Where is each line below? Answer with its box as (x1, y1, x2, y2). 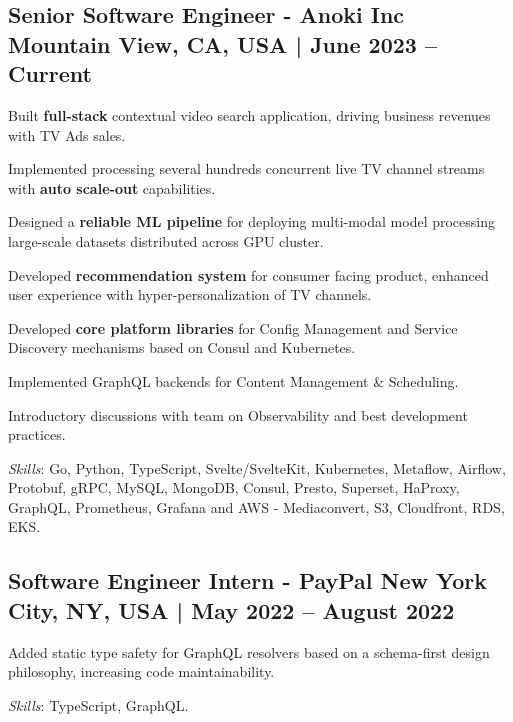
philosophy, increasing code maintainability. (8, 661, 275, 682)
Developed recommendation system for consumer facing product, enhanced (8, 264, 489, 285)
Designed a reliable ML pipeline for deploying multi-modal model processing (8, 211, 495, 232)
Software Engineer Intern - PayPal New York (8, 565, 488, 596)
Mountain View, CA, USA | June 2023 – (8, 28, 437, 59)
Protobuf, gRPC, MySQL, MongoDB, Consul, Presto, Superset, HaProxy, (8, 477, 460, 498)
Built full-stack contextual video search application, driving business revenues (8, 104, 491, 125)
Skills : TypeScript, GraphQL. (8, 694, 189, 715)
